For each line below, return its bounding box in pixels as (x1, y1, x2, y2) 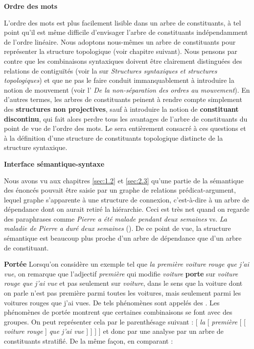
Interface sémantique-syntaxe (4, 158, 105, 169)
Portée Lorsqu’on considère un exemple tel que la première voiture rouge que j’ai (4, 259, 249, 269)
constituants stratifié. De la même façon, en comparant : (4, 336, 173, 346)
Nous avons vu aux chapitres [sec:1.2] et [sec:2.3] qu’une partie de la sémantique (4, 175, 244, 185)
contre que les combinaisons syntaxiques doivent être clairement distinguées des (4, 55, 242, 66)
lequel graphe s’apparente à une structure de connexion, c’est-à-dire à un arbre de (4, 194, 250, 204)
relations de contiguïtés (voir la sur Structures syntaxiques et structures (4, 65, 217, 75)
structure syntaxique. (4, 142, 68, 152)
